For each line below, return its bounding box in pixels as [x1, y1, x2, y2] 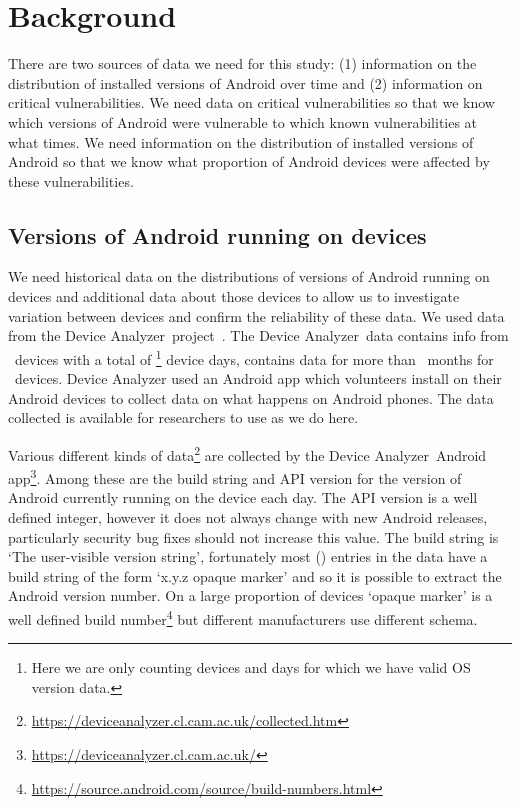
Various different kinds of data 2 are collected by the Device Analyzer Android [8, 441, 487, 465]
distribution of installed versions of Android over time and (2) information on [8, 72, 483, 93]
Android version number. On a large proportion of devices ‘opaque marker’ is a [8, 585, 493, 606]
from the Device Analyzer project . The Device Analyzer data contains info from [8, 325, 509, 346]
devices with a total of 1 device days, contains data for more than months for [14, 345, 494, 369]
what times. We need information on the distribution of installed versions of [8, 131, 474, 152]
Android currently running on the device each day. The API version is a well [8, 487, 478, 508]
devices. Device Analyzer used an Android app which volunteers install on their [14, 368, 502, 389]
